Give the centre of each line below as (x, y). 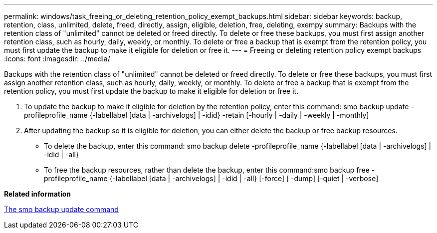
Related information (38, 194)
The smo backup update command (61, 209)
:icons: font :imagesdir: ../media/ (57, 59)
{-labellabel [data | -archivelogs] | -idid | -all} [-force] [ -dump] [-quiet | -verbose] (244, 178)
